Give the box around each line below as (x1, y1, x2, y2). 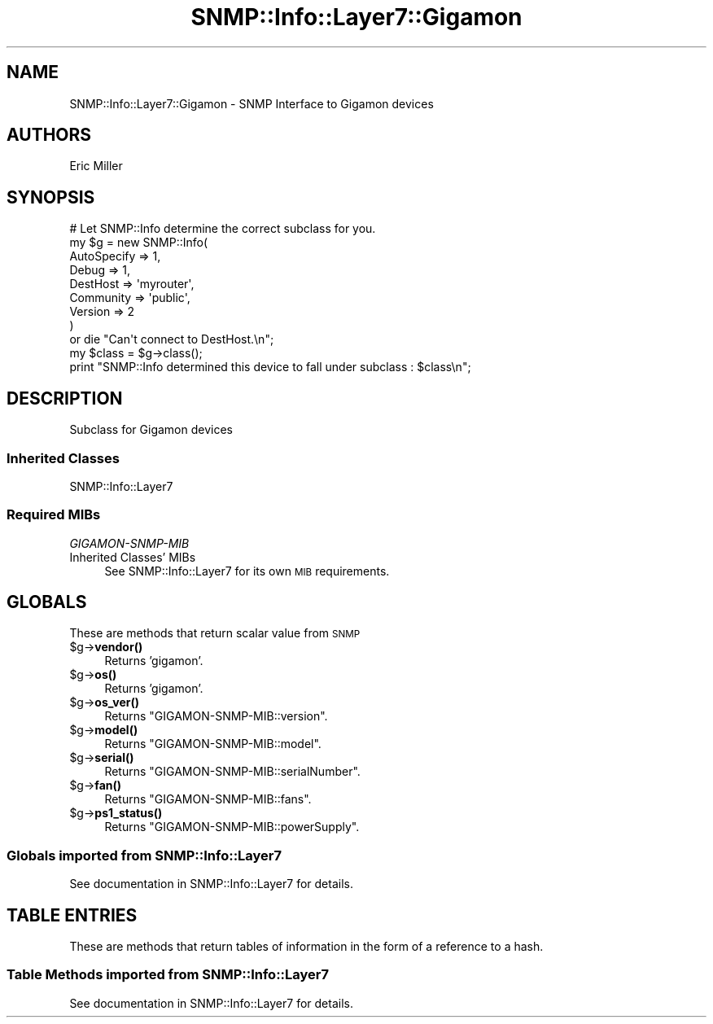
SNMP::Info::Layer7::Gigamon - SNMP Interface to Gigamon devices (69, 96, 434, 111)
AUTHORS (7, 125, 92, 146)
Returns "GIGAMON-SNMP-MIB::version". (104, 709, 328, 724)
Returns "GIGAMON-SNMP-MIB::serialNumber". (104, 764, 361, 779)
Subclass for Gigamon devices (69, 422, 233, 437)
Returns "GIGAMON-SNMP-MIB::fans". (104, 792, 312, 807)
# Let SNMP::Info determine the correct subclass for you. (69, 221, 376, 236)
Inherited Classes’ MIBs (69, 549, 196, 564)
